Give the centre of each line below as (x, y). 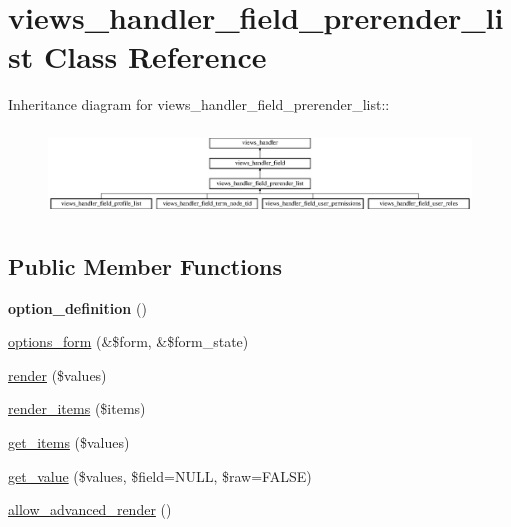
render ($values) (57, 374)
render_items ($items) (77, 408)
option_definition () (77, 307)
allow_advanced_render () (90, 509)
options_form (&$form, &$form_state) (128, 341)
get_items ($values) (69, 442)
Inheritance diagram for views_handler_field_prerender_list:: (199, 104)
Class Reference (155, 56)
